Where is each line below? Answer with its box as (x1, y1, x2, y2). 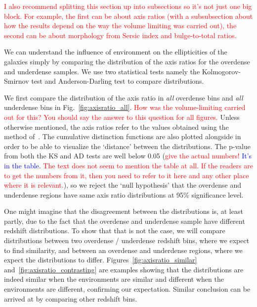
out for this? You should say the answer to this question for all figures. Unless (4, 111, 240, 122)
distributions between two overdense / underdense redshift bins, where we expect (4, 235, 250, 246)
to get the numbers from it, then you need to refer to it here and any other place (4, 170, 249, 180)
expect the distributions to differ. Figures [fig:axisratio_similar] (4, 255, 197, 265)
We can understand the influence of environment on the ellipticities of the (4, 47, 227, 57)
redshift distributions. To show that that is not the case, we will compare (4, 225, 225, 236)
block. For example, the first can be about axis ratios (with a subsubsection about (4, 10, 253, 21)
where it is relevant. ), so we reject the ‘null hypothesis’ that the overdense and (4, 180, 242, 190)
